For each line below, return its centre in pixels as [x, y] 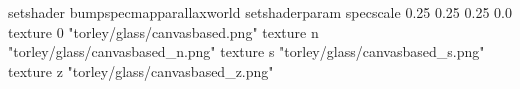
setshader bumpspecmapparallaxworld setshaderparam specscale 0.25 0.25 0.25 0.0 [260, 12]
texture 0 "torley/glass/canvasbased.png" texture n [163, 31]
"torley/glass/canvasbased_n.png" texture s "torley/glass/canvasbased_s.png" [246, 51]
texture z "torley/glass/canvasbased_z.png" [141, 70]
